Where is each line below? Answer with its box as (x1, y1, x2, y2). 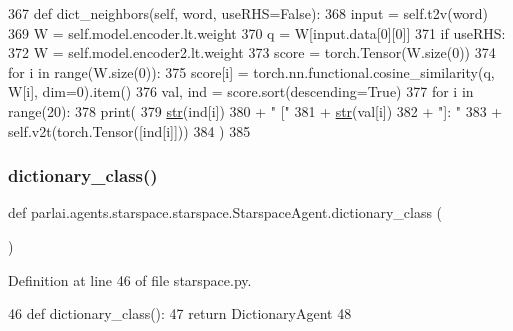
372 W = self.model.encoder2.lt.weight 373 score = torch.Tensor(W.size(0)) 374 (8, 42, 496, 63)
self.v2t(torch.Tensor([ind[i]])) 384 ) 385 (8, 120, 251, 141)
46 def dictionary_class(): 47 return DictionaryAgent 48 (8, 303, 352, 324)
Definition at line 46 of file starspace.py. (8, 269, 252, 290)
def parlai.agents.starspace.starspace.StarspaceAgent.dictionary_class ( (8, 202, 443, 223)
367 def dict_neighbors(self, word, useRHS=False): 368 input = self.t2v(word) (8, 3, 489, 23)
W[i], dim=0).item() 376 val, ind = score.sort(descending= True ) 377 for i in (8, 81, 474, 102)
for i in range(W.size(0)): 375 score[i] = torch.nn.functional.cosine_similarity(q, (8, 61, 495, 82)
